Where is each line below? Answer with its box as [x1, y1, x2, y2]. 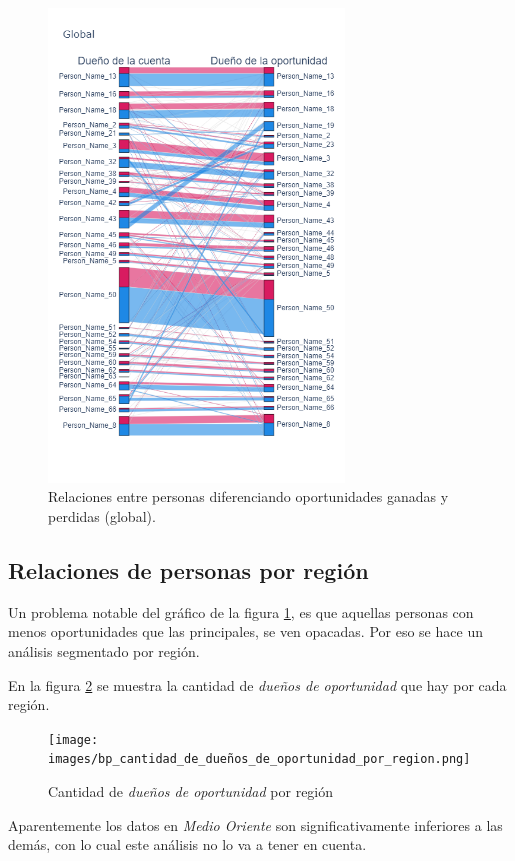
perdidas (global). [48, 506, 156, 527]
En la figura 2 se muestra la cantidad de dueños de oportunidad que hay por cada [8, 674, 507, 695]
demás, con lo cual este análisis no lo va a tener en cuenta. [8, 834, 367, 855]
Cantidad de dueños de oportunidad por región [48, 781, 334, 802]
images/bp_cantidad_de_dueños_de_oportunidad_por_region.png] [48, 752, 471, 767]
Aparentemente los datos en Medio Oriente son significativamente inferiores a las [8, 814, 503, 835]
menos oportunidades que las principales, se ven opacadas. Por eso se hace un [8, 621, 483, 642]
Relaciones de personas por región [8, 555, 369, 586]
